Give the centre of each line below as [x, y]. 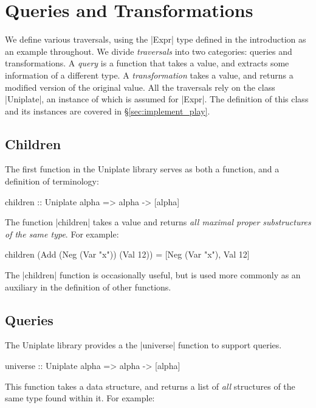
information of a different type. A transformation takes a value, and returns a [149, 75]
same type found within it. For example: [80, 398]
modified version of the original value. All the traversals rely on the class [140, 87]
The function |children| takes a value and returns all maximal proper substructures [158, 222]
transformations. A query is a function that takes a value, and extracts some [147, 63]
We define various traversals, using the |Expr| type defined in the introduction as [156, 39]
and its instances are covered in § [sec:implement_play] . [108, 111]
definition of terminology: [52, 181]
